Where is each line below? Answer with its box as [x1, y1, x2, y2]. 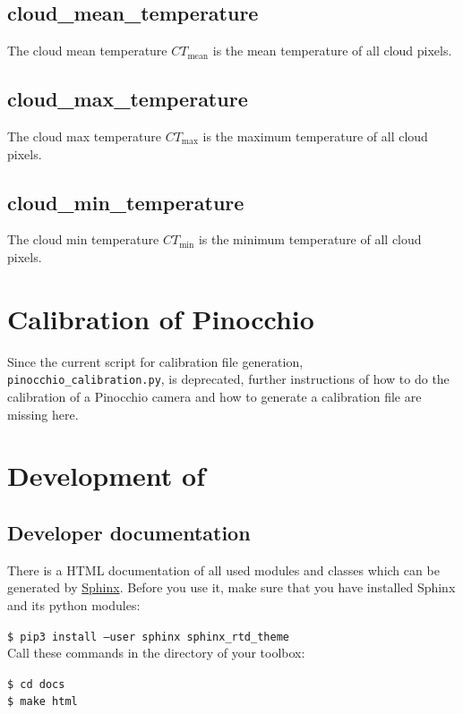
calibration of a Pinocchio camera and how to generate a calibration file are [7, 387, 422, 405]
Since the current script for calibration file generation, [7, 352, 304, 370]
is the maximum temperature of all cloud [202, 127, 428, 145]
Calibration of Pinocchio [7, 300, 314, 336]
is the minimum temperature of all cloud [198, 230, 422, 249]
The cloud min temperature [7, 230, 159, 249]
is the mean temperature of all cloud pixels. [212, 41, 452, 60]
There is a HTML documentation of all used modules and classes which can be [7, 560, 440, 579]
